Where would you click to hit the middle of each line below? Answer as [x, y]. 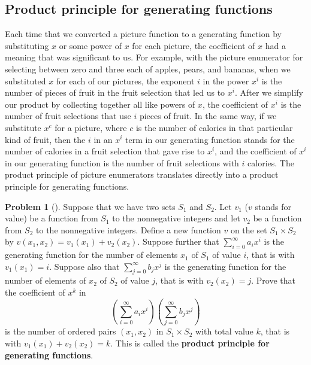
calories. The [271, 162]
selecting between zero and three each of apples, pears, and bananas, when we [148, 69]
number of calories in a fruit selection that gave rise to [105, 151]
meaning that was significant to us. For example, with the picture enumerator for [154, 57]
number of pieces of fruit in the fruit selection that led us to [115, 92]
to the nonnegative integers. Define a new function [129, 229]
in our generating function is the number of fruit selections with [122, 162]
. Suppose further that [178, 241]
